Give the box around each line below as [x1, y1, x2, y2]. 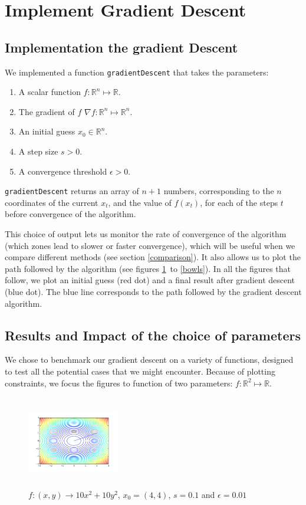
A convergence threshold [18, 165, 107, 177]
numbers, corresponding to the [163, 185, 274, 197]
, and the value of [108, 196, 172, 208]
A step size [18, 145, 58, 158]
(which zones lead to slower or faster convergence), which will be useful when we [5, 239, 295, 251]
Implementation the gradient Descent [5, 38, 238, 56]
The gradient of [18, 105, 75, 117]
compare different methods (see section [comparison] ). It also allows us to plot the [5, 251, 301, 263]
